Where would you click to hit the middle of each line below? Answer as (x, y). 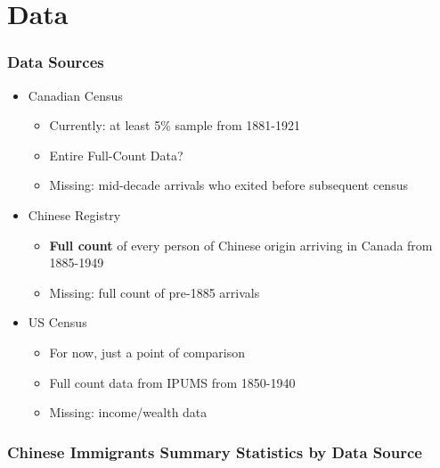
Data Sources (56, 62)
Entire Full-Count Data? (116, 155)
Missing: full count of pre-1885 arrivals (155, 292)
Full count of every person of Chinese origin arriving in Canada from (241, 245)
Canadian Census (75, 95)
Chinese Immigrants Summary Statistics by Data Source (215, 452)
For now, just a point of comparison (147, 352)
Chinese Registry (74, 214)
